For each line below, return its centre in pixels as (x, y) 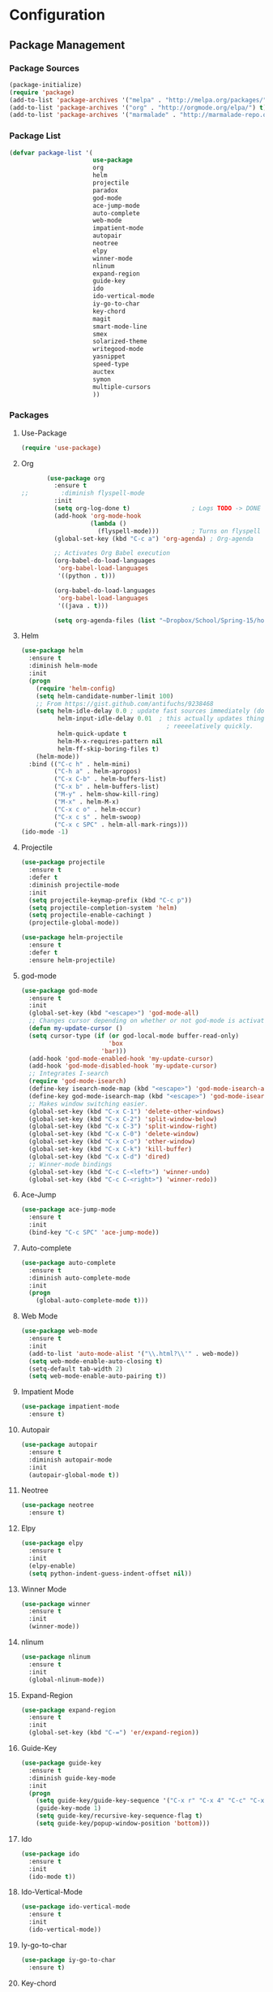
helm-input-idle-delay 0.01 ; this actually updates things (162, 719)
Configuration (58, 15)
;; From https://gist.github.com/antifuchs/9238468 (125, 704)
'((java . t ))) (83, 606)
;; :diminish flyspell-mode (83, 493)
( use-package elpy (52, 1544)
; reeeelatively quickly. (210, 726)
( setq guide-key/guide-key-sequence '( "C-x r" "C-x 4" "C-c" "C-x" (152, 1801)
